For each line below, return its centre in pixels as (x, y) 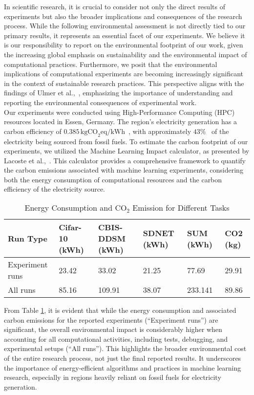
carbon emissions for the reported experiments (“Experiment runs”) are (111, 319)
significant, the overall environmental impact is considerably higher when (113, 329)
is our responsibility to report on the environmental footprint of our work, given (124, 45)
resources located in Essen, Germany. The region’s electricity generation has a (120, 121)
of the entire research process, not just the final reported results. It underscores (123, 358)
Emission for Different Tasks (181, 208)
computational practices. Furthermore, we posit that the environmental (111, 64)
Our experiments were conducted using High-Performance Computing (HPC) (119, 112)
